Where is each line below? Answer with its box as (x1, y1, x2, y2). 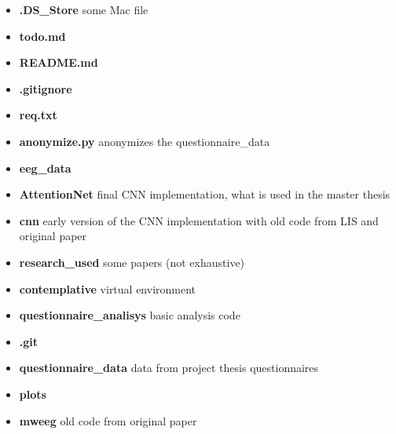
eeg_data (19, 159, 71, 176)
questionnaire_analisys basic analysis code (19, 307, 240, 323)
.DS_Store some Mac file (19, 2, 148, 17)
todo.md (19, 27, 66, 44)
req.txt (19, 107, 57, 123)
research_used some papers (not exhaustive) (19, 253, 245, 270)
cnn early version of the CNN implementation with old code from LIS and (19, 212, 379, 228)
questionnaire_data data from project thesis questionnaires (19, 359, 319, 376)
